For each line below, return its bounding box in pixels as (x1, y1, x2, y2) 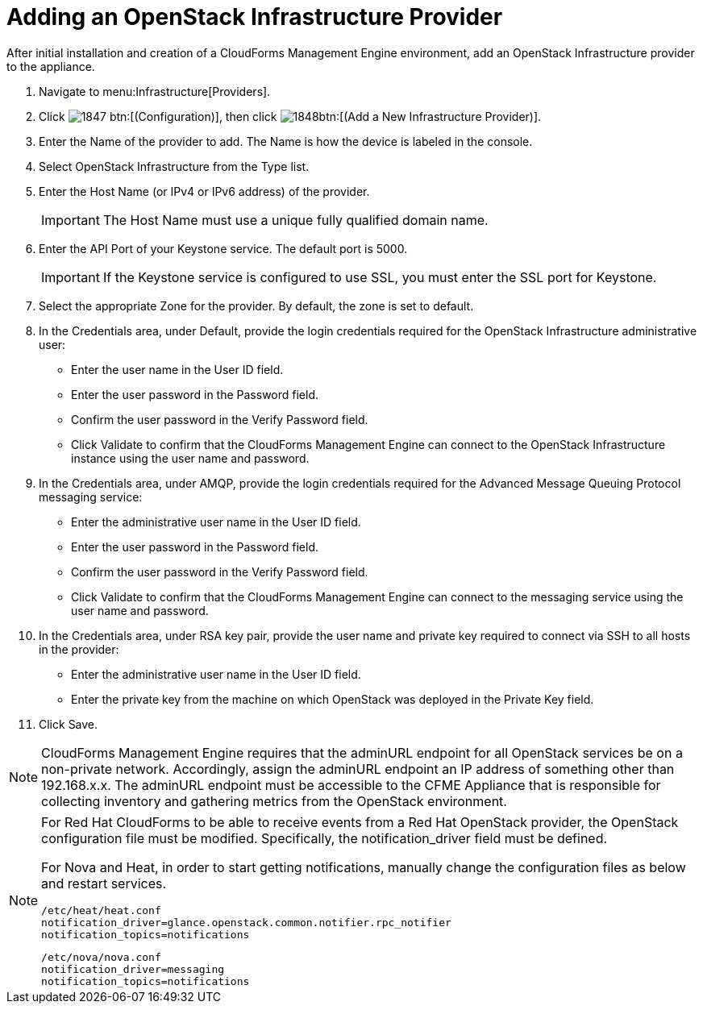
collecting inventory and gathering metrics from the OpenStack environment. (41, 792, 507, 809)
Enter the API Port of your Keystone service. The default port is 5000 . (39, 241, 408, 256)
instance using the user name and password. (71, 451, 310, 465)
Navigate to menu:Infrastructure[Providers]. (39, 84, 271, 98)
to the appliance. (6, 59, 95, 73)
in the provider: (39, 642, 119, 656)
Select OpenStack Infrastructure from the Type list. (39, 159, 310, 173)
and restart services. (41, 875, 167, 892)
